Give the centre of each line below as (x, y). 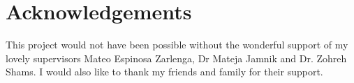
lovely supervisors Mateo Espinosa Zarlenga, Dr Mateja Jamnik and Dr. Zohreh (176, 58)
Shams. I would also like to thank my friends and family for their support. (164, 72)
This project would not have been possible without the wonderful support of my (177, 45)
